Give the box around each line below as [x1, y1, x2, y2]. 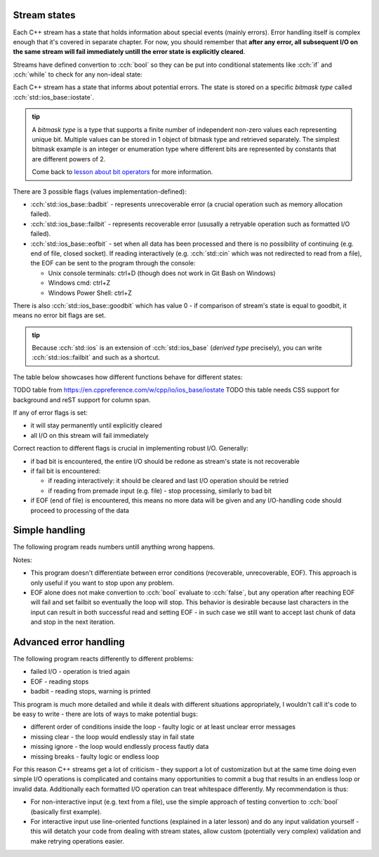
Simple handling [13, 524, 86, 536]
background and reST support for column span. [13, 395, 151, 404]
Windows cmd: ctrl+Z [48, 279, 111, 287]
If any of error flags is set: [13, 408, 88, 417]
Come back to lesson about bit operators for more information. [32, 168, 213, 176]
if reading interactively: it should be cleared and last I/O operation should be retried [48, 477, 289, 485]
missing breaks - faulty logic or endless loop [30, 752, 159, 761]
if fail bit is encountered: [30, 467, 101, 475]
